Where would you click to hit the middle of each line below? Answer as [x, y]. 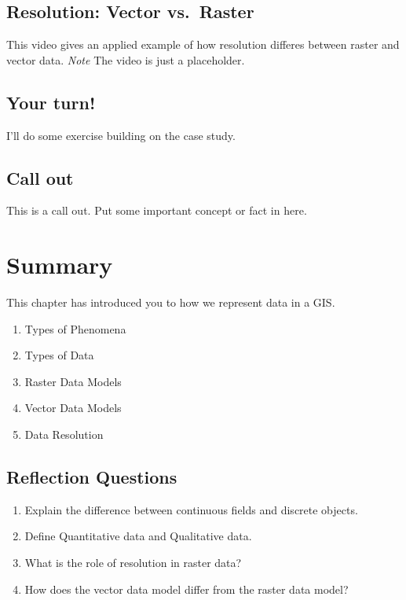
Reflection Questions [92, 477]
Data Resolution [64, 434]
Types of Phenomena [75, 328]
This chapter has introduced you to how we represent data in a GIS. [171, 302]
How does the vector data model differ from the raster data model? [187, 589]
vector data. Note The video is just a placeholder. [126, 59]
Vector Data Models [73, 408]
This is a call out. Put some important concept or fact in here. [157, 210]
